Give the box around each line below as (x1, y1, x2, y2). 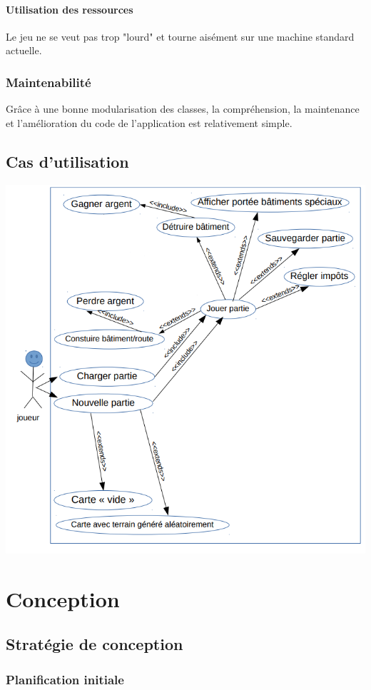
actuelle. (6, 43, 42, 58)
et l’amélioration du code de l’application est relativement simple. (6, 115, 293, 130)
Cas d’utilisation (6, 150, 129, 172)
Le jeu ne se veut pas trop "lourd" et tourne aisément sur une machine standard (6, 29, 355, 44)
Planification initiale (6, 670, 124, 688)
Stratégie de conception (6, 633, 183, 655)
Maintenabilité (6, 73, 91, 91)
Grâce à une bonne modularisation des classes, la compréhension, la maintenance (6, 101, 360, 116)
